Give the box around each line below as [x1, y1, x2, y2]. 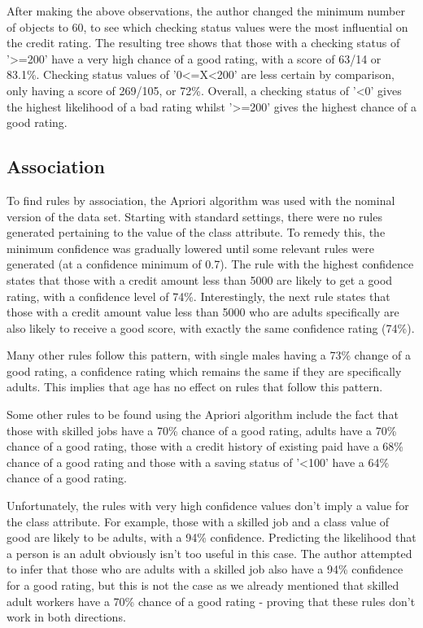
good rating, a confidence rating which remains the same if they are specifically [7, 362, 402, 379]
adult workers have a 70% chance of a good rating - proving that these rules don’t [7, 592, 416, 609]
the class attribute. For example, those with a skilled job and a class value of [7, 512, 390, 530]
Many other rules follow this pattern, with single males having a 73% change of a [7, 347, 412, 364]
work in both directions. [7, 608, 126, 626]
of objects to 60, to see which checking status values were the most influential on [7, 18, 408, 35]
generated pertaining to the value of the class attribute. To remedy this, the [7, 224, 386, 241]
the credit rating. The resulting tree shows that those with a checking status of [7, 34, 400, 51]
